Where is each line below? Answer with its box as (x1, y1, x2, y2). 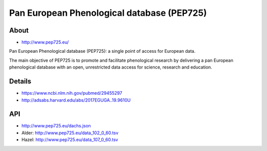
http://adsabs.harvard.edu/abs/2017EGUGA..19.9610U (21, 97, 131, 103)
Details (9, 77, 32, 86)
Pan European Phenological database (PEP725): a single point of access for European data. (9, 48, 196, 54)
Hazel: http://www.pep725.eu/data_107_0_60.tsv (21, 137, 118, 143)
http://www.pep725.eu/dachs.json (21, 123, 91, 129)
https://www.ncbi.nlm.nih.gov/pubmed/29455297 (21, 90, 123, 96)
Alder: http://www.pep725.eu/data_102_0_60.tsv (21, 130, 119, 136)
